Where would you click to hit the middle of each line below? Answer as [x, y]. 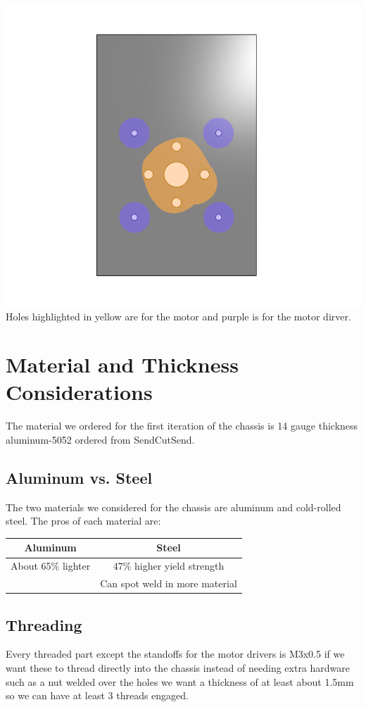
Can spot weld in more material [169, 583]
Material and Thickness [122, 364]
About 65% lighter [51, 566]
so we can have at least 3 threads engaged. [97, 695]
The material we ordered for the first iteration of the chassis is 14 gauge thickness [182, 426]
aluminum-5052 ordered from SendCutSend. [100, 439]
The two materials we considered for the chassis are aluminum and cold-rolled [173, 507]
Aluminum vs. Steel [79, 477]
